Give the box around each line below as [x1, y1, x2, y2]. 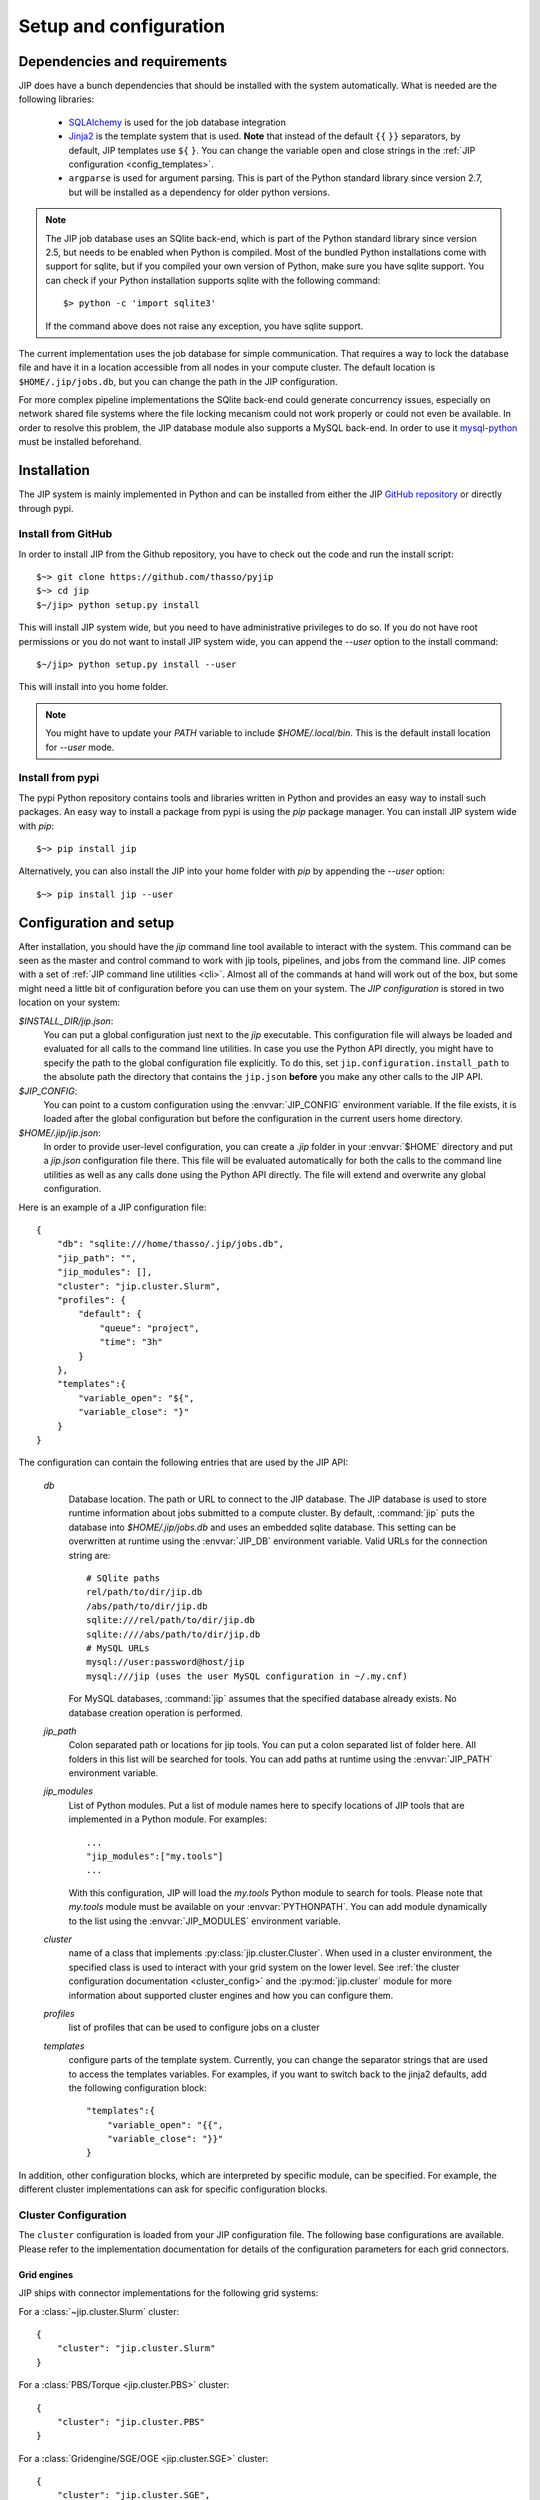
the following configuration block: [68, 2081, 207, 2094]
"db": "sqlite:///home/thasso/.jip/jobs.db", [56, 1238, 285, 1250]
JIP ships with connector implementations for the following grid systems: [18, 2287, 319, 2299]
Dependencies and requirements [18, 53, 228, 70]
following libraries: [18, 93, 95, 105]
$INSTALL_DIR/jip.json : [18, 1015, 114, 1027]
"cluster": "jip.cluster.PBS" [56, 2416, 205, 2427]
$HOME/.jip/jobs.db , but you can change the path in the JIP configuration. [18, 375, 338, 387]
